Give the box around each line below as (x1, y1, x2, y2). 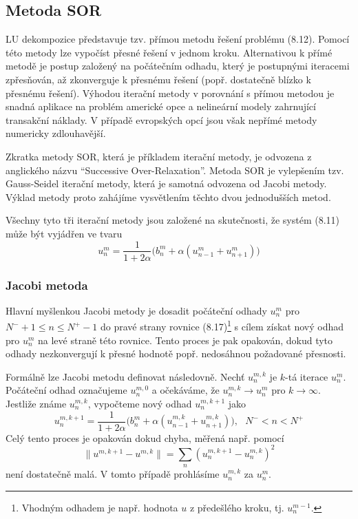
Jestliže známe (6, 396, 67, 411)
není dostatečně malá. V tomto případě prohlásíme (6, 467, 220, 481)
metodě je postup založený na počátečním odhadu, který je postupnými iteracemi (6, 59, 350, 73)
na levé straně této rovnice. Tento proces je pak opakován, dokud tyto (38, 332, 333, 347)
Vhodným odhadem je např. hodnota (21, 500, 178, 514)
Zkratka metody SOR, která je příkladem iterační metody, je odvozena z (6, 149, 312, 163)
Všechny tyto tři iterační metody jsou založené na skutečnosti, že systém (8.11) (6, 213, 340, 227)
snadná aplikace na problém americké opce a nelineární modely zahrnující (6, 99, 316, 114)
